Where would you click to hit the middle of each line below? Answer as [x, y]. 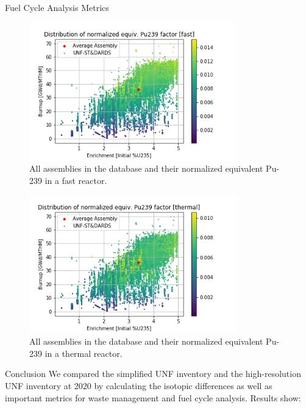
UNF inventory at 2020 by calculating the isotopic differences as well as [139, 385]
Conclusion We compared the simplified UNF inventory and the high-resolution [153, 374]
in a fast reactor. [76, 180]
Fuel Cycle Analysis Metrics [57, 7]
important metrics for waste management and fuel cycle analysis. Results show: [153, 397]
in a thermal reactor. [84, 353]
